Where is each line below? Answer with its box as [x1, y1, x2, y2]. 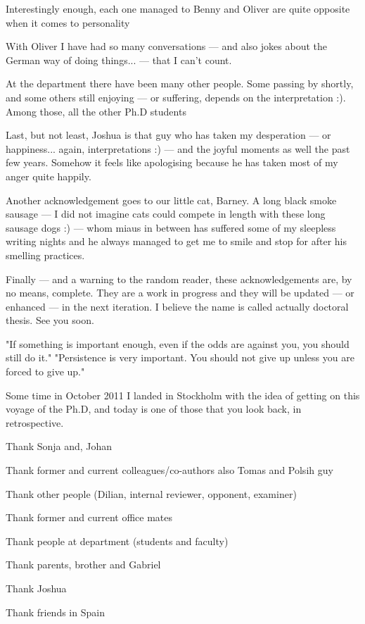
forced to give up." [6, 364, 85, 379]
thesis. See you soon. [6, 313, 94, 327]
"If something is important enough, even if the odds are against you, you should [6, 336, 350, 351]
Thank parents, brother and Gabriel [6, 557, 161, 572]
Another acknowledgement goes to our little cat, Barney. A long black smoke [6, 192, 337, 207]
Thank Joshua [6, 581, 67, 595]
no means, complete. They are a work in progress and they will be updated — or [6, 285, 354, 300]
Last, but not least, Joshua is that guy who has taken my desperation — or [6, 127, 331, 142]
